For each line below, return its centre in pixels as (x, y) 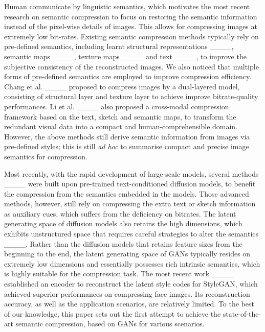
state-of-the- (242, 313)
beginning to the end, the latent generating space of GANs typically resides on (127, 254)
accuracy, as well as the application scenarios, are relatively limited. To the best (129, 304)
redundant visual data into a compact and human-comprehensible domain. (121, 126)
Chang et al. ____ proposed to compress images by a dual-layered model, (122, 86)
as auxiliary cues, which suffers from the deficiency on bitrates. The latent (120, 213)
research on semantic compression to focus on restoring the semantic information (131, 16)
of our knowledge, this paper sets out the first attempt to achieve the (113, 313)
